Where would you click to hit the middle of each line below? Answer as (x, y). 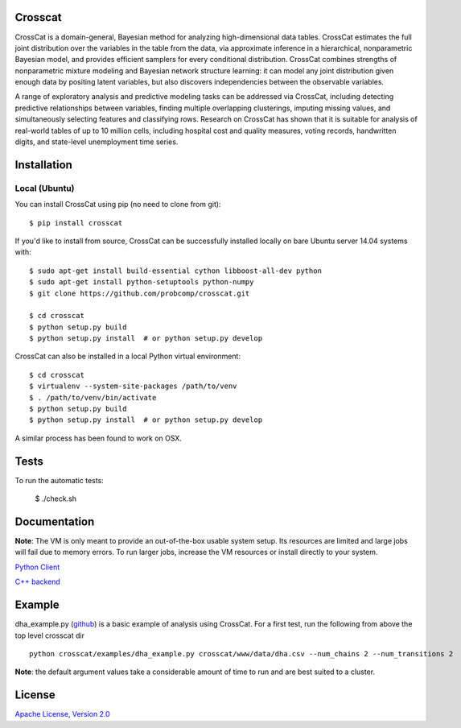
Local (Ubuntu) (45, 188)
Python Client (37, 567)
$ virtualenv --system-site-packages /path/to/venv (133, 386)
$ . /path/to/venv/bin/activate (93, 397)
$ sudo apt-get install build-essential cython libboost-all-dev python (175, 271)
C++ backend (37, 582)
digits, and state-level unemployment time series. (97, 142)
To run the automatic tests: (59, 480)
